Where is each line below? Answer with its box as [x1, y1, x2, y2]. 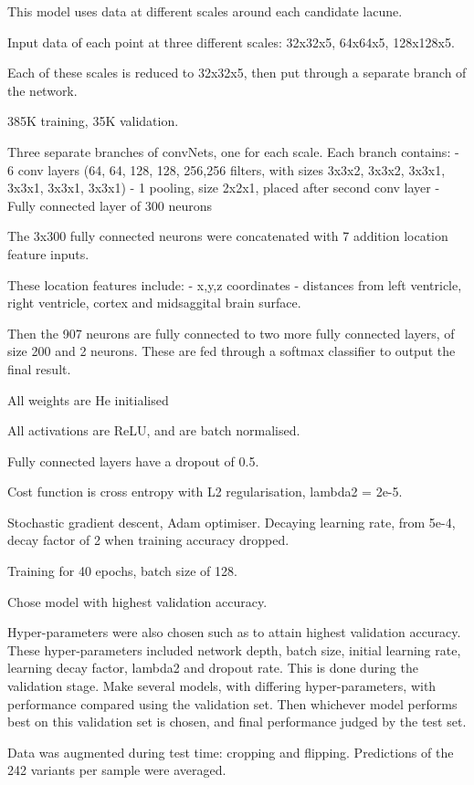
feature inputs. [7, 244, 90, 263]
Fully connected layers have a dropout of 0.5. [7, 451, 259, 470]
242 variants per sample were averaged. [7, 760, 226, 780]
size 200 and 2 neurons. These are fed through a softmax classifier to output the [7, 341, 456, 361]
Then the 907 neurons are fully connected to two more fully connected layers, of [7, 323, 455, 342]
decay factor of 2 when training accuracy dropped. [7, 530, 290, 549]
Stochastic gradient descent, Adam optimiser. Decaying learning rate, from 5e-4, [7, 512, 456, 531]
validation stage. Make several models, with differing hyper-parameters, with [7, 676, 437, 696]
